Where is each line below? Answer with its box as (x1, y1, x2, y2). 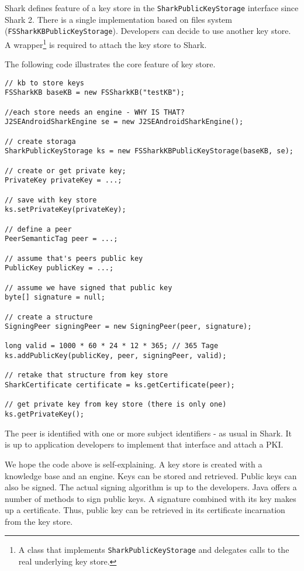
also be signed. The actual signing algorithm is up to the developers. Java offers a (5, 481, 297, 493)
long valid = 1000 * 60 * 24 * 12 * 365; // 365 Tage (5, 342, 219, 350)
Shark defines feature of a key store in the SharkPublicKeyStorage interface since (5, 2, 299, 13)
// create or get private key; (5, 166, 126, 175)
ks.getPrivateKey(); (5, 410, 85, 419)
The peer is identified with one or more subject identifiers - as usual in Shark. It (5, 426, 292, 439)
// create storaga (5, 137, 76, 146)
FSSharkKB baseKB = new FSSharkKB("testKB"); (5, 88, 185, 97)
